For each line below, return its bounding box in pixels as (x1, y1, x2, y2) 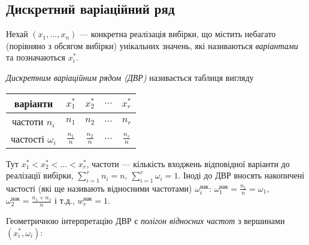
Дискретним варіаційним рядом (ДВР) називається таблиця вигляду (6, 71, 254, 83)
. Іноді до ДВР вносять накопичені (178, 169, 305, 182)
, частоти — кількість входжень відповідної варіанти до (86, 157, 290, 170)
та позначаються (6, 51, 66, 63)
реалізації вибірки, (6, 169, 74, 182)
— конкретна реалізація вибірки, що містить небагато (80, 28, 276, 40)
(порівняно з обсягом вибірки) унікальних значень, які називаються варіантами (6, 39, 298, 52)
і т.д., (54, 194, 75, 207)
